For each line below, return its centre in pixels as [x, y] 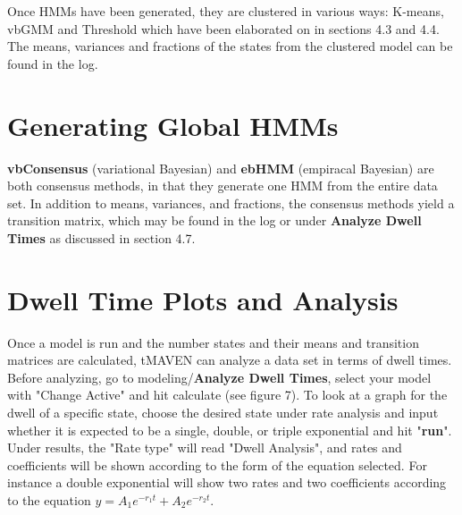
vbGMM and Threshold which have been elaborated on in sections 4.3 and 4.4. [223, 28]
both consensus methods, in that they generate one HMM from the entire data [223, 186]
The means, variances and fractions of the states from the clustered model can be [230, 46]
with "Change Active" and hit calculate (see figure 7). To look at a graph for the [227, 395]
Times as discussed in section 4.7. [101, 237]
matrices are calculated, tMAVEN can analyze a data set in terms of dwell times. [230, 360]
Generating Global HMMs [173, 125]
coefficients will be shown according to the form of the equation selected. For [217, 464]
